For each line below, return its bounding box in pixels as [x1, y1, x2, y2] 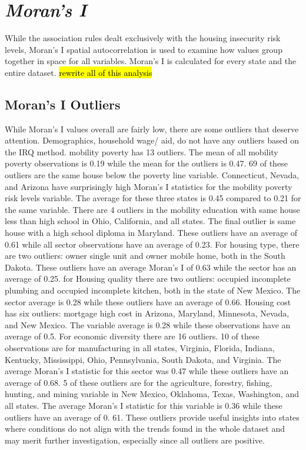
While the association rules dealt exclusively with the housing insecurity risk [5, 32, 281, 44]
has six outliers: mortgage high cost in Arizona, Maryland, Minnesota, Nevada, [5, 307, 290, 319]
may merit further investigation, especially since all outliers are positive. [5, 434, 265, 446]
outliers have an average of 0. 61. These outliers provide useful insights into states [5, 411, 300, 423]
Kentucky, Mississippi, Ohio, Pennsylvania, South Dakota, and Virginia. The [5, 353, 281, 365]
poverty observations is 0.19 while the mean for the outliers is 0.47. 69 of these [5, 157, 288, 169]
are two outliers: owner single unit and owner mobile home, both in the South [5, 249, 285, 262]
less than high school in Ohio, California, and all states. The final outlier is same [5, 215, 296, 227]
